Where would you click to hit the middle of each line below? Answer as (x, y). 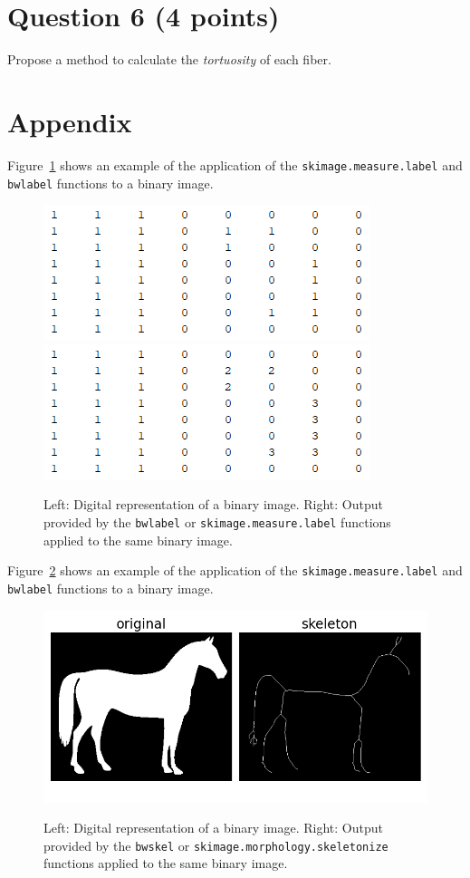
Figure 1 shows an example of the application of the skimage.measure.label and (235, 164)
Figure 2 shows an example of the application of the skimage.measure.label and (235, 570)
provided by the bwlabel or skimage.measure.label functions (217, 521)
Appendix (70, 121)
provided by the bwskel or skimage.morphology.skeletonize (216, 845)
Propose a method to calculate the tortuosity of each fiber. (169, 59)
